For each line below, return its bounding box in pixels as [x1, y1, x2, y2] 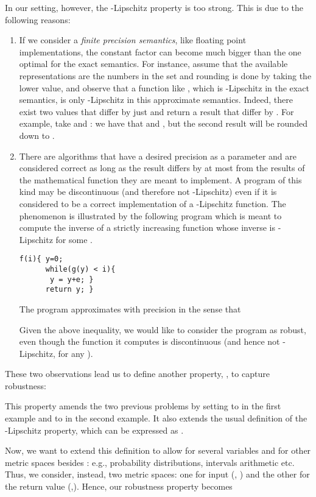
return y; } [45, 285, 94, 294]
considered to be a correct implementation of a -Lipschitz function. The [19, 197, 286, 210]
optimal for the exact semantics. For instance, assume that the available [19, 57, 288, 70]
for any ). [58, 347, 93, 359]
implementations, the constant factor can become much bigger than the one [19, 45, 301, 58]
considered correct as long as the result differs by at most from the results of [19, 161, 305, 174]
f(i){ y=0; [19, 255, 63, 264]
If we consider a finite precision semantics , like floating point [19, 33, 247, 46]
